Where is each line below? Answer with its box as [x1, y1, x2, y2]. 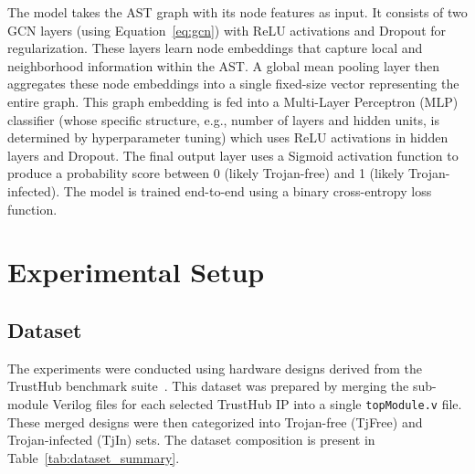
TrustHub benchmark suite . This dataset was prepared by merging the [7, 376, 409, 395]
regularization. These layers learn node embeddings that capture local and [7, 38, 423, 58]
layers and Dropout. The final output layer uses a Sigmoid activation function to [7, 145, 459, 164]
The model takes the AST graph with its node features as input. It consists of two [7, 3, 468, 21]
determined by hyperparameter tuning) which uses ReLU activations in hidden [7, 128, 449, 147]
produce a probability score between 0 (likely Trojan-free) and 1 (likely [7, 163, 405, 183]
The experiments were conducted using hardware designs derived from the [7, 358, 422, 377]
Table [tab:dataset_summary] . [7, 448, 180, 467]
